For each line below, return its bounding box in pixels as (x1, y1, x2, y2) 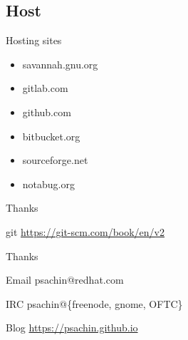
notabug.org (22, 176, 75, 191)
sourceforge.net (22, 153, 88, 168)
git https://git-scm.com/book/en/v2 (6, 224, 165, 239)
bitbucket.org (22, 128, 80, 143)
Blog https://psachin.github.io (6, 320, 138, 335)
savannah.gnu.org (22, 56, 98, 71)
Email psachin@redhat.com (6, 272, 124, 287)
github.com (22, 104, 71, 119)
